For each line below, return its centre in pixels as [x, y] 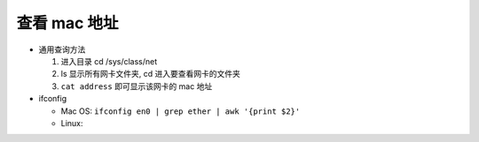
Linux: [72, 123]
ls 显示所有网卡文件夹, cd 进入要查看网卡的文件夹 [151, 74]
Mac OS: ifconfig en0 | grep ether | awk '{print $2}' [181, 111]
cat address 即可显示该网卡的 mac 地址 [137, 86]
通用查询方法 [62, 49]
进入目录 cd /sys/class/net [109, 61]
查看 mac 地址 [67, 23]
